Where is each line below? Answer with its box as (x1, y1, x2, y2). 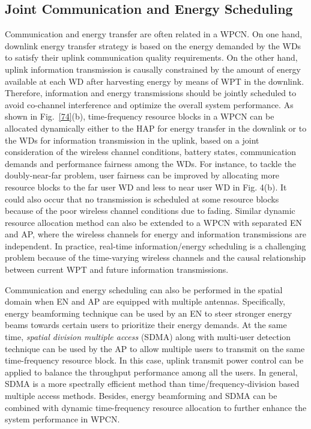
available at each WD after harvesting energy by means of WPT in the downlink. (5, 75, 304, 87)
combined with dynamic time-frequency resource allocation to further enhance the (5, 401, 307, 413)
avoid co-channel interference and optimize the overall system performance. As (5, 98, 294, 111)
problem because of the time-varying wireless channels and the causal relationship (5, 251, 306, 264)
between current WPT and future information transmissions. (5, 263, 229, 276)
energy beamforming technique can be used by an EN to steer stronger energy (5, 306, 292, 319)
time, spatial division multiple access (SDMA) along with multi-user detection (5, 330, 291, 343)
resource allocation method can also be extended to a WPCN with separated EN (5, 216, 302, 228)
